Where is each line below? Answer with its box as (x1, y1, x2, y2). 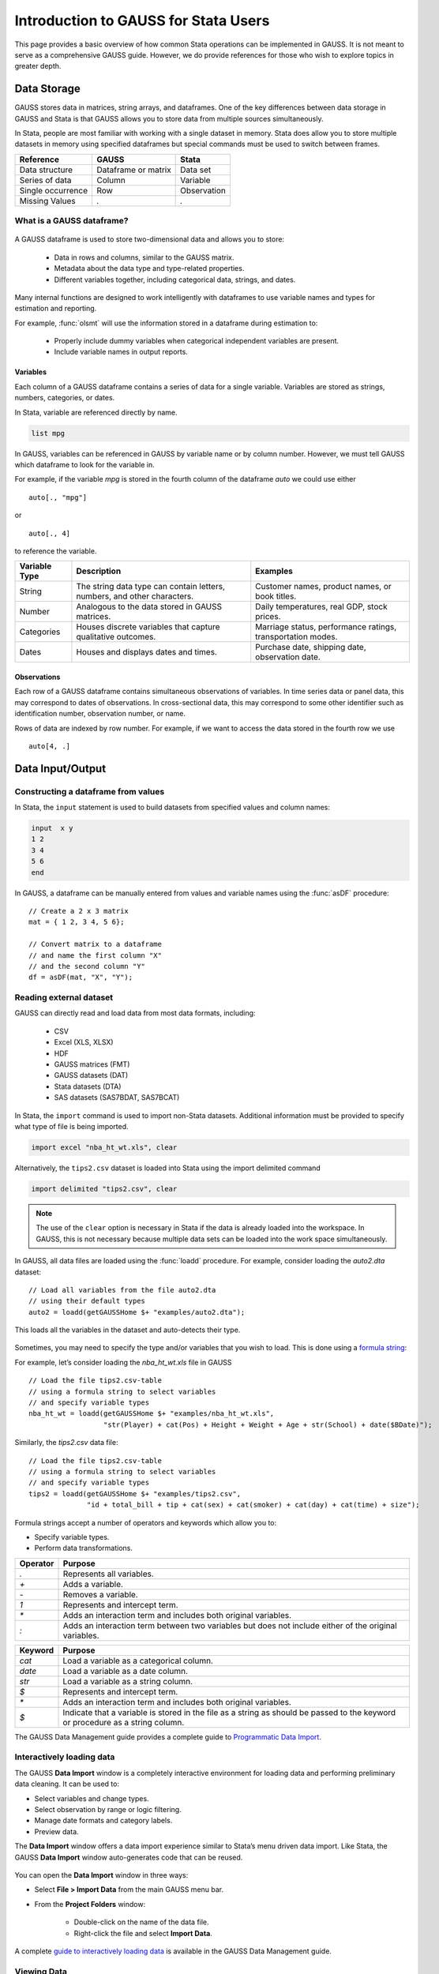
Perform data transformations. (34, 1544, 133, 1553)
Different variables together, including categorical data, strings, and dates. (54, 275, 296, 284)
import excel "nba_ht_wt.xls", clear (31, 1143, 178, 1152)
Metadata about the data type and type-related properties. (54, 264, 245, 273)
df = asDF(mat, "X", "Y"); (28, 973, 133, 982)
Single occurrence (19, 185, 88, 196)
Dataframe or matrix (96, 164, 171, 175)
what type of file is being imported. (14, 1122, 129, 1131)
